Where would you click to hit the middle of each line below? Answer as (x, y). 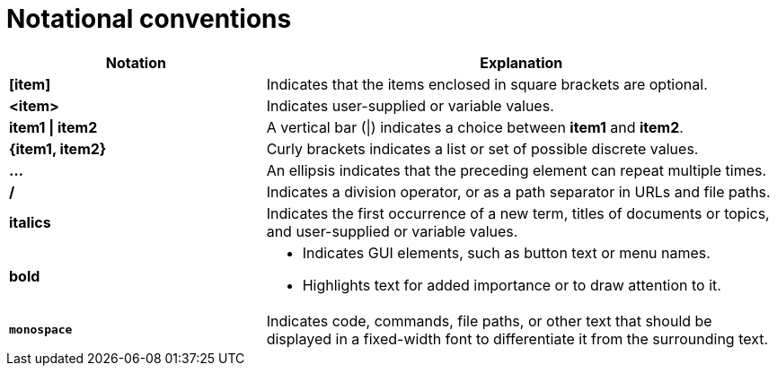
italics (30, 222)
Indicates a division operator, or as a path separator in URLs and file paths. (518, 191)
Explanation (521, 62)
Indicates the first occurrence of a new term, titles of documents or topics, (518, 213)
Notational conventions (149, 19)
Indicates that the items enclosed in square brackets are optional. (487, 84)
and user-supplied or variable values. (392, 231)
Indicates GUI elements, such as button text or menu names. (506, 252)
